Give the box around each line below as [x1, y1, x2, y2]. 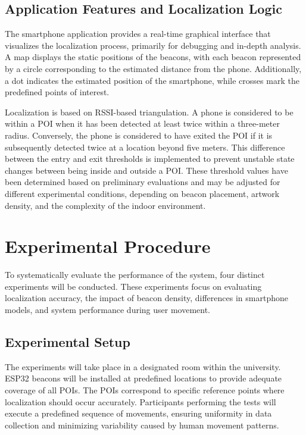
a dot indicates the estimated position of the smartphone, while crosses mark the [5, 74, 299, 86]
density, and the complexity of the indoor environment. [5, 199, 206, 211]
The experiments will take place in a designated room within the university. [5, 360, 281, 373]
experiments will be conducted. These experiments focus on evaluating [5, 280, 262, 292]
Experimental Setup [5, 333, 130, 350]
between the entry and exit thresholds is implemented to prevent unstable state [5, 152, 295, 165]
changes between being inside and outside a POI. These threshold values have [5, 164, 288, 176]
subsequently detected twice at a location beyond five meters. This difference [5, 140, 285, 153]
